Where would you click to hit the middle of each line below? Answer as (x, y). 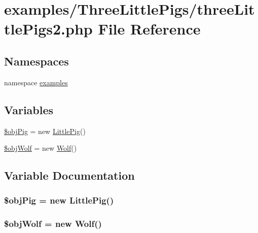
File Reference (149, 29)
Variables (29, 109)
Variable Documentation (69, 175)
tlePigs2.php (48, 29)
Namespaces (36, 61)
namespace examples (36, 82)
